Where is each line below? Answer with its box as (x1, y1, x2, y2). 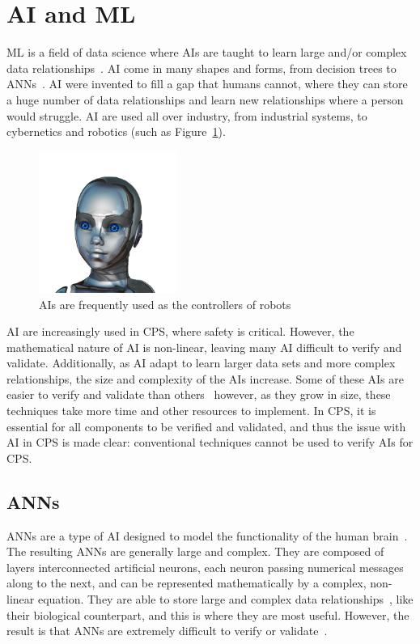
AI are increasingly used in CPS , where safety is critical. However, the (6, 323, 354, 340)
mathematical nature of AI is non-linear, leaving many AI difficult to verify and (6, 338, 402, 355)
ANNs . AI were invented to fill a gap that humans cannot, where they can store (6, 75, 408, 92)
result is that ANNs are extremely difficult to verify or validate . (6, 622, 328, 639)
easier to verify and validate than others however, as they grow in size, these (6, 386, 391, 403)
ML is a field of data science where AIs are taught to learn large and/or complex (6, 44, 407, 61)
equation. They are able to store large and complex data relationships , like (37, 591, 414, 608)
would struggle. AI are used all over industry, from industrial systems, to (6, 107, 367, 124)
